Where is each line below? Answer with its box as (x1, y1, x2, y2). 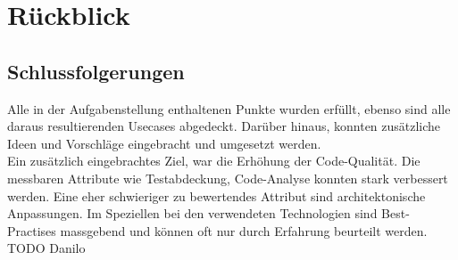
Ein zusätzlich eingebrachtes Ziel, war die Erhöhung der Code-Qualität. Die (7, 151, 421, 170)
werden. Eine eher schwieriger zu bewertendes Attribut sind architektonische (7, 186, 426, 205)
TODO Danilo (7, 239, 86, 257)
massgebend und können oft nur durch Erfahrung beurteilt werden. (60, 221, 428, 240)
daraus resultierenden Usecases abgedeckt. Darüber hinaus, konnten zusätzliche (7, 117, 441, 135)
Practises (7, 221, 56, 240)
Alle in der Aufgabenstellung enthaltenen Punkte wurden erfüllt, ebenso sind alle (7, 99, 451, 118)
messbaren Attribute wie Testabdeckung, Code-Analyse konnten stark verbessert (7, 168, 448, 187)
